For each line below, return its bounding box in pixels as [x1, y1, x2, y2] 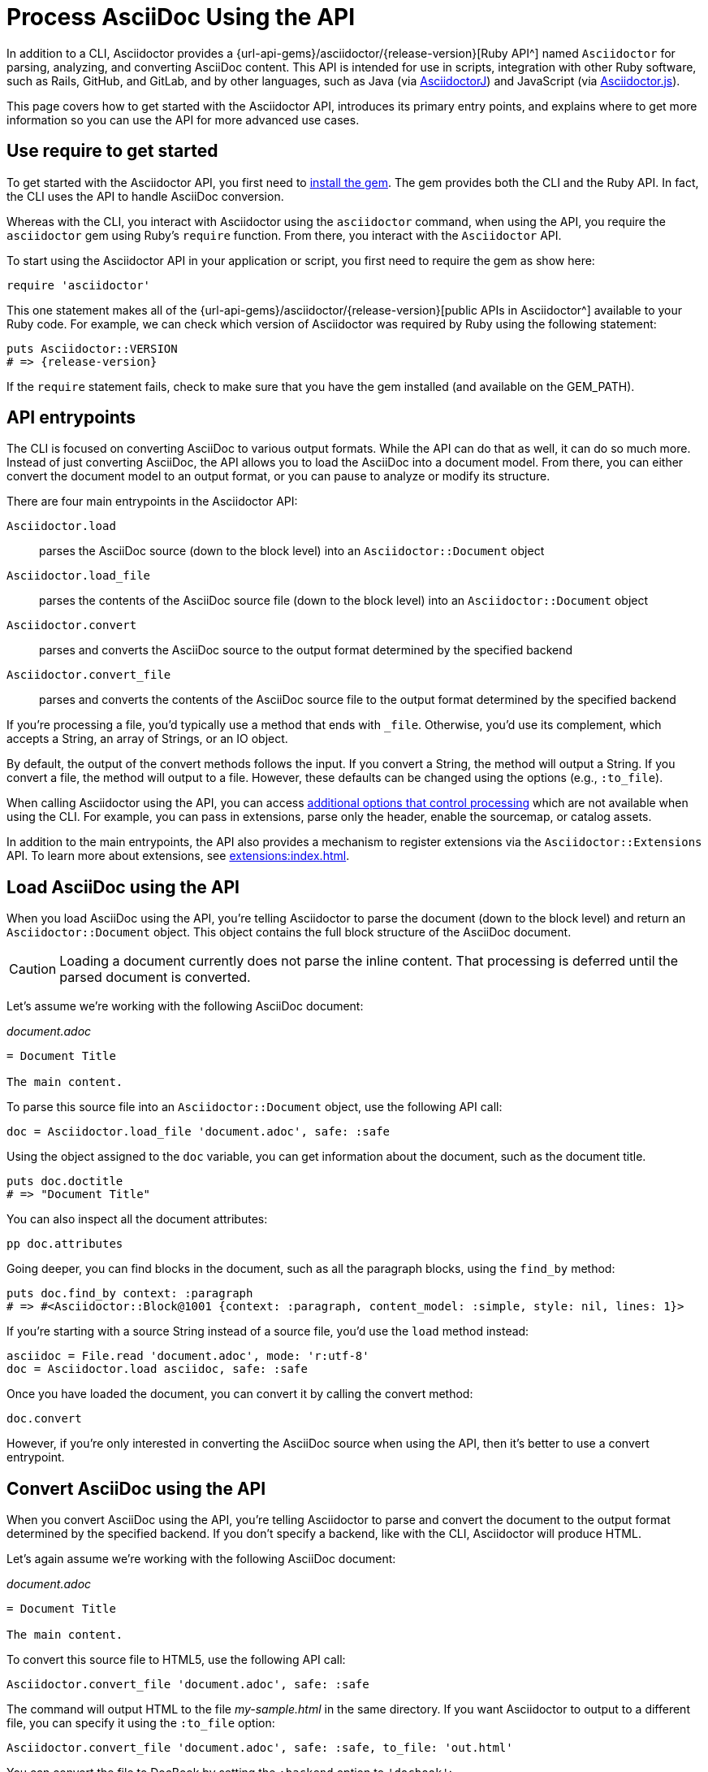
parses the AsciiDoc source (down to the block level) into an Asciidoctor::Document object [39, 544, 545, 558]
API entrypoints [6, 407, 136, 428]
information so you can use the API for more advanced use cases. [6, 112, 360, 127]
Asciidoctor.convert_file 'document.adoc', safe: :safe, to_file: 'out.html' [6, 1741, 513, 1755]
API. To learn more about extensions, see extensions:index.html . [6, 849, 350, 863]
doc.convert [6, 1412, 82, 1426]
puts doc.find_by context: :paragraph [6, 1287, 253, 1301]
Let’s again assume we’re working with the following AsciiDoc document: [6, 1552, 396, 1566]
